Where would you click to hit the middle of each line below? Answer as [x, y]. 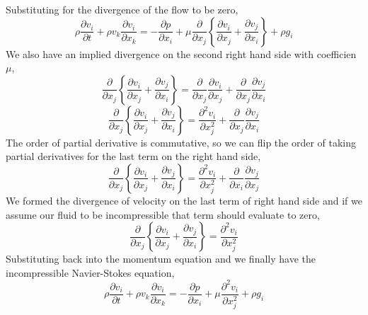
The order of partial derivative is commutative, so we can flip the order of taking [181, 142]
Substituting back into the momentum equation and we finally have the [161, 259]
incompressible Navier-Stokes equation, [90, 272]
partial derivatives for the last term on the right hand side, [133, 156]
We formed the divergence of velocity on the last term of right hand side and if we [184, 200]
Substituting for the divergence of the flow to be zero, [122, 9]
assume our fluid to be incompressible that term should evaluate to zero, [163, 214]
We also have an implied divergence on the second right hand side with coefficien [181, 53]
